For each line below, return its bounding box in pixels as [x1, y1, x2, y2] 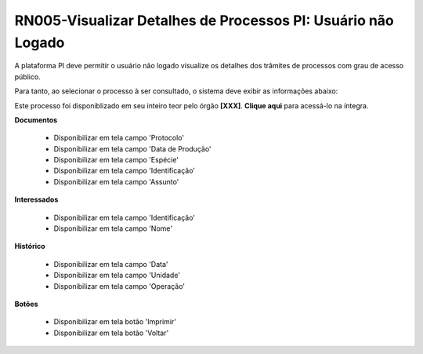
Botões [14, 299, 38, 308]
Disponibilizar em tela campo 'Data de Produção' [53, 144, 211, 153]
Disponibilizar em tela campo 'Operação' [53, 281, 186, 290]
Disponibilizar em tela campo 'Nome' [53, 224, 172, 233]
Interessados [14, 195, 59, 204]
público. [14, 71, 41, 82]
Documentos [14, 115, 58, 125]
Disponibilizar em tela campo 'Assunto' [53, 177, 179, 186]
